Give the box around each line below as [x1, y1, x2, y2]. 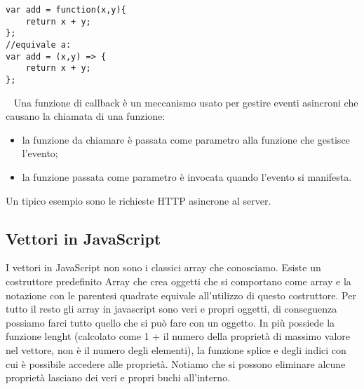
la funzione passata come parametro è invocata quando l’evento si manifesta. [22, 169, 352, 184]
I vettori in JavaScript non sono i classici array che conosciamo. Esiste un [6, 260, 321, 275]
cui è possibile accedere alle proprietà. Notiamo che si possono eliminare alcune [6, 356, 346, 371]
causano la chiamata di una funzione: [6, 109, 166, 123]
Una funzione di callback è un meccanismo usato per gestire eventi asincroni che [13, 95, 358, 109]
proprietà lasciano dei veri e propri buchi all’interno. [6, 370, 231, 385]
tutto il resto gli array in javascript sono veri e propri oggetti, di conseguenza [6, 301, 337, 316]
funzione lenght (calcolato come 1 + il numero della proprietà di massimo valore [6, 329, 351, 343]
